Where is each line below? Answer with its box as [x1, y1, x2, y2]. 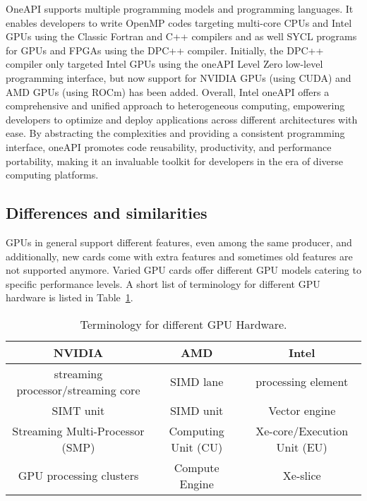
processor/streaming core [16, 381, 140, 398]
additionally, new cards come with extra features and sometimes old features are [6, 248, 353, 263]
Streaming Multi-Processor [12, 422, 145, 439]
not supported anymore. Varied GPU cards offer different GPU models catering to [6, 262, 361, 277]
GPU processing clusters [18, 467, 139, 484]
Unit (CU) [171, 438, 223, 455]
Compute [174, 459, 219, 476]
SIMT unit [52, 402, 105, 418]
